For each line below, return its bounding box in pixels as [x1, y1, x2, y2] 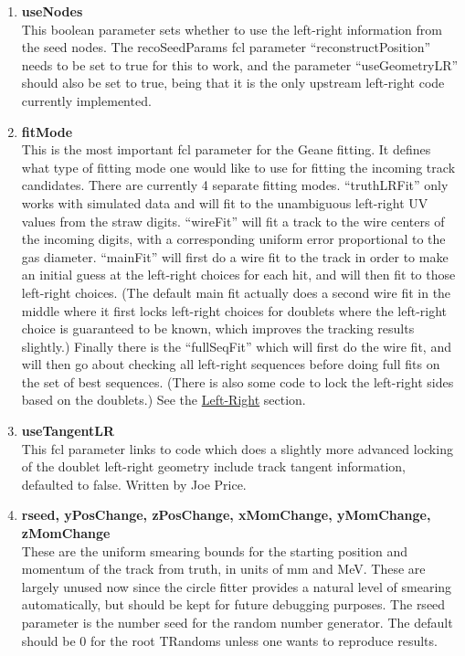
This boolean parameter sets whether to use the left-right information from [21, 19, 443, 38]
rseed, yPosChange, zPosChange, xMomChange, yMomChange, [21, 505, 431, 524]
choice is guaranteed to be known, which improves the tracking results [21, 319, 415, 338]
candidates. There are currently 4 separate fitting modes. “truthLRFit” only [21, 175, 449, 195]
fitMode [21, 122, 73, 141]
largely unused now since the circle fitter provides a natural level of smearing [21, 577, 452, 596]
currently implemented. [21, 90, 152, 110]
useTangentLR [21, 421, 115, 440]
